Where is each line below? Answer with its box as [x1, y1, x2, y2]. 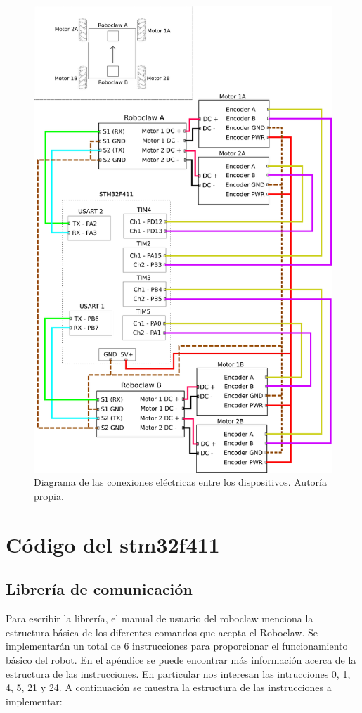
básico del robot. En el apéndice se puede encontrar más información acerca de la [6, 653, 356, 667]
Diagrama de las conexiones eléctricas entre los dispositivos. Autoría [34, 475, 327, 489]
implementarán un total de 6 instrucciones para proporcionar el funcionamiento [6, 638, 348, 653]
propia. [34, 489, 64, 503]
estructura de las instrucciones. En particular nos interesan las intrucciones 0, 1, [6, 666, 351, 681]
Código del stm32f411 [6, 529, 220, 558]
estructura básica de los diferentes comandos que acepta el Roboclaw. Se [6, 624, 318, 639]
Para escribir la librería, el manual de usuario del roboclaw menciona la [6, 611, 313, 626]
